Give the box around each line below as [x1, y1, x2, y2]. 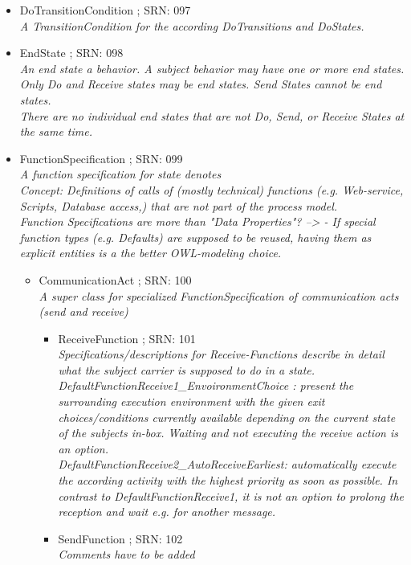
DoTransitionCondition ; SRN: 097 [19, 2, 191, 18]
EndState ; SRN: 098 [19, 44, 124, 61]
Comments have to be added [58, 546, 195, 563]
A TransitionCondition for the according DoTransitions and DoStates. [19, 17, 364, 34]
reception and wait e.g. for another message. [58, 503, 276, 520]
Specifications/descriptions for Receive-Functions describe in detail [58, 346, 385, 362]
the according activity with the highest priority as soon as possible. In [58, 472, 398, 489]
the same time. [19, 123, 92, 140]
